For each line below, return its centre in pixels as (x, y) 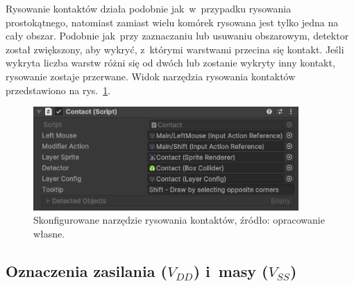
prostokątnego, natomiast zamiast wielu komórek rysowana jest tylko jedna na (172, 22)
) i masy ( (231, 270)
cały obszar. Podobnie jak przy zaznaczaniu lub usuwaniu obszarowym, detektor (177, 36)
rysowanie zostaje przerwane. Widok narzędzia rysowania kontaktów (151, 76)
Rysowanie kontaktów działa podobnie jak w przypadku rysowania (149, 8)
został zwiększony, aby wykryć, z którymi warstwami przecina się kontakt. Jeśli (175, 49)
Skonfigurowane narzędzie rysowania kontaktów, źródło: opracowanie (179, 220)
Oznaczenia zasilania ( (86, 270)
